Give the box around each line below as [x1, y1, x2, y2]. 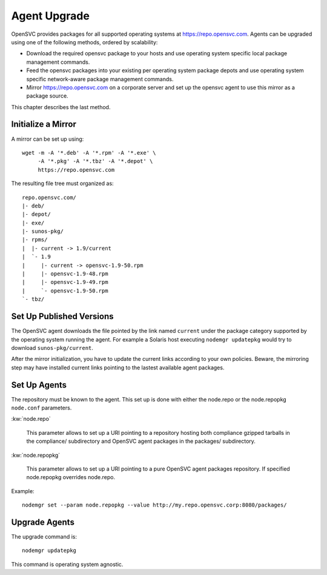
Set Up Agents [11, 380, 67, 390]
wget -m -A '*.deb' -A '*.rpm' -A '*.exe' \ [22, 149, 157, 156]
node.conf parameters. [11, 404, 72, 411]
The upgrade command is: [11, 533, 78, 540]
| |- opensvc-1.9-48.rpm [22, 271, 108, 277]
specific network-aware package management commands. [26, 75, 174, 82]
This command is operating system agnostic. [11, 560, 124, 568]
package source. [26, 92, 69, 99]
